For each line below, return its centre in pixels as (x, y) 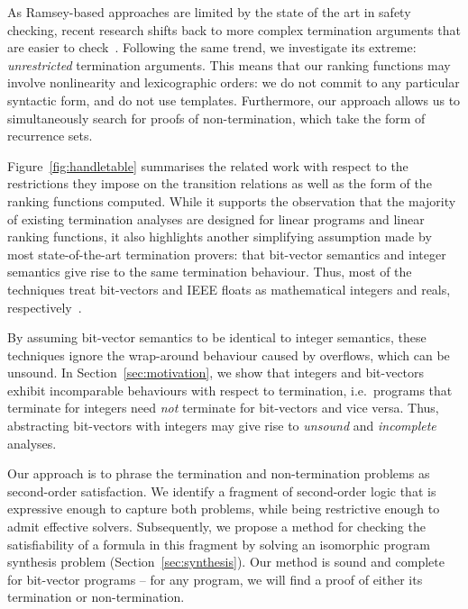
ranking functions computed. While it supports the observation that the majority (232, 200)
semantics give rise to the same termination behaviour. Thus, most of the (210, 272)
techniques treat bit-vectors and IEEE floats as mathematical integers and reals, (229, 289)
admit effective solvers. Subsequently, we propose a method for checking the (216, 527)
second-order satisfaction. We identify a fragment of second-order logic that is (222, 491)
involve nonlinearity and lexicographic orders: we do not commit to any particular (234, 82)
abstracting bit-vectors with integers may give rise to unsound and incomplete (222, 426)
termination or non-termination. (96, 597)
